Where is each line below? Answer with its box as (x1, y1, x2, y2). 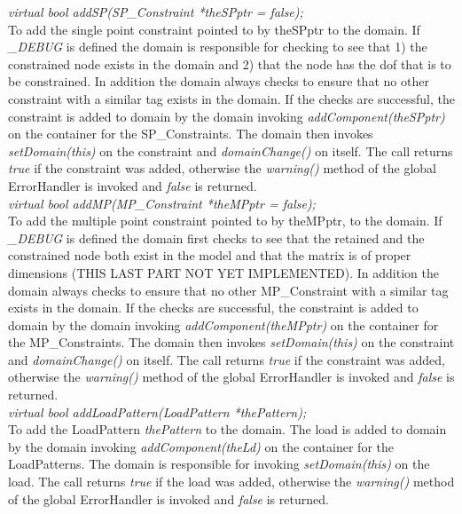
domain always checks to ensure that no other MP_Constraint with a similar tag (8, 281, 449, 299)
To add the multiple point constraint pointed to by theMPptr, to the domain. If (8, 211, 442, 230)
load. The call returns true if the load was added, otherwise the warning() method (8, 472, 455, 491)
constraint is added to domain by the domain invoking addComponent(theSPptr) (8, 107, 445, 125)
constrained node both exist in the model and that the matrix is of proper (8, 246, 411, 265)
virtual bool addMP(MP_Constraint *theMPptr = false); (8, 194, 316, 212)
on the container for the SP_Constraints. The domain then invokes (8, 124, 373, 143)
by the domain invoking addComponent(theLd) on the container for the (8, 437, 394, 455)
